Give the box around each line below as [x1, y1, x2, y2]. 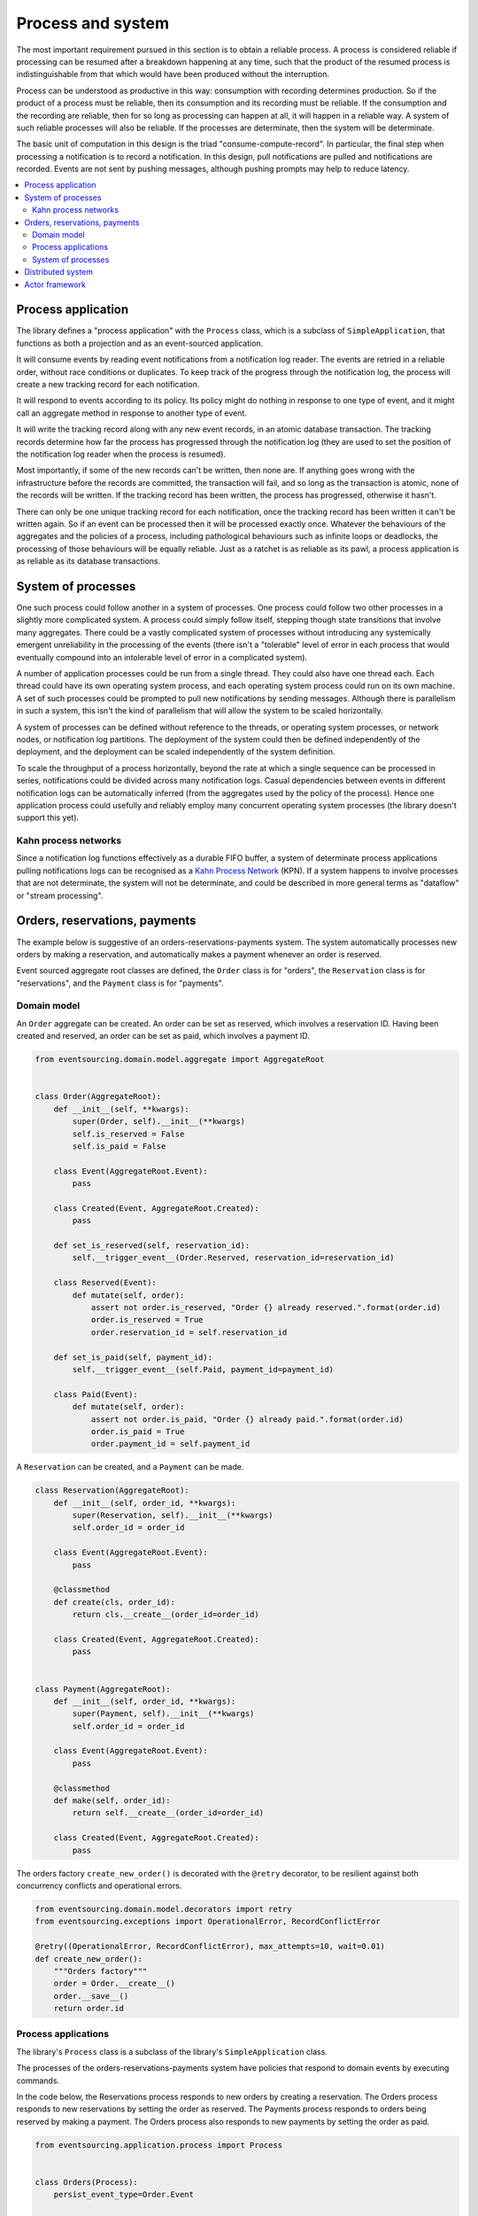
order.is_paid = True [90, 1426, 185, 1436]
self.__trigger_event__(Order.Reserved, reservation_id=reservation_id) [72, 1252, 395, 1263]
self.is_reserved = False [72, 1128, 185, 1139]
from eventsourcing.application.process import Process [35, 2140, 283, 2150]
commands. [16, 2075, 60, 2086]
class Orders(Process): [35, 2177, 139, 2187]
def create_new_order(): [35, 1954, 143, 1963]
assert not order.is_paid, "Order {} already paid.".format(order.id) [90, 1414, 405, 1424]
